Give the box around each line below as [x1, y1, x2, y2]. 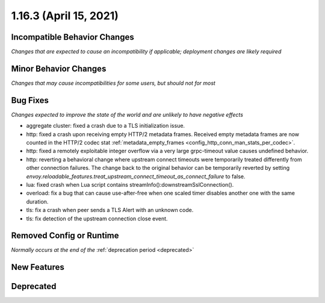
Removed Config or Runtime [11, 231, 119, 241]
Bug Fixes [11, 95, 49, 105]
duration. [26, 198, 49, 205]
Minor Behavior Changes [11, 63, 107, 73]
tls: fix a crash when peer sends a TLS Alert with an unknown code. [26, 207, 194, 214]
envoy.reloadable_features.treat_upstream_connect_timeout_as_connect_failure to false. [26, 172, 246, 180]
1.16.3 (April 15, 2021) [11, 9, 119, 22]
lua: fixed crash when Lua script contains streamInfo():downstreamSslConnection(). [26, 181, 234, 188]
